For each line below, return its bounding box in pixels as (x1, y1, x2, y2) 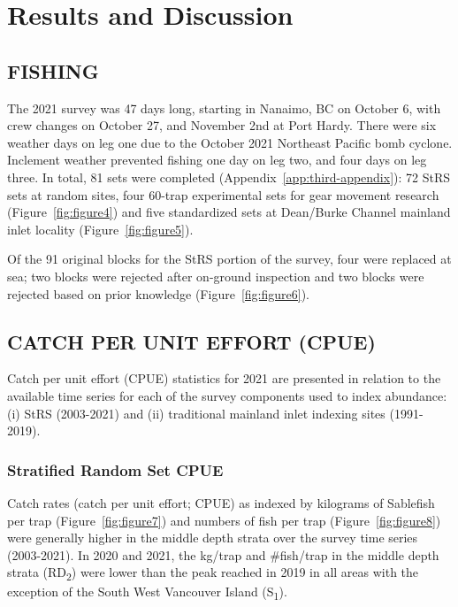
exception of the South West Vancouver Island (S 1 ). (7, 582, 287, 603)
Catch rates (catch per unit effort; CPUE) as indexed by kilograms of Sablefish (7, 493, 435, 511)
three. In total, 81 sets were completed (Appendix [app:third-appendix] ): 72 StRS (7, 167, 451, 186)
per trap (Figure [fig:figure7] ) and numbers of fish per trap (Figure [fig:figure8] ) (7, 511, 441, 529)
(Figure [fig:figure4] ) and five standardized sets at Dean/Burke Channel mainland (7, 203, 451, 221)
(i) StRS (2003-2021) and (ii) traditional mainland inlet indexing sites (7, 403, 385, 422)
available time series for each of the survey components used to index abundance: (7, 386, 447, 404)
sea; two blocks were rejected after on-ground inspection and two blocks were (7, 266, 424, 285)
